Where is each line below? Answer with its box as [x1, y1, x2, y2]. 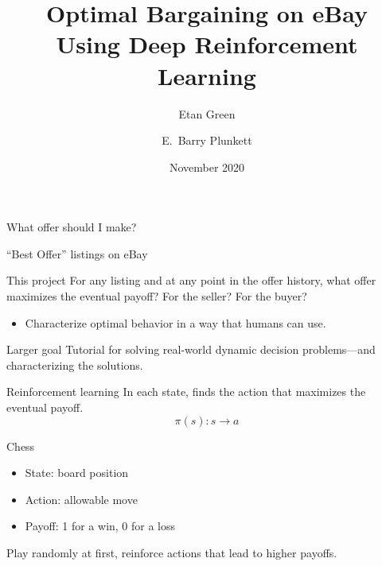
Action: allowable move [25, 490, 138, 507]
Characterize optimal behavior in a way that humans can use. [25, 314, 326, 331]
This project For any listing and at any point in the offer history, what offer [6, 272, 376, 289]
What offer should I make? [6, 219, 137, 235]
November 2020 [169, 158, 245, 175]
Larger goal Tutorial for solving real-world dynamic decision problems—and [6, 341, 376, 358]
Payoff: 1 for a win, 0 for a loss [25, 518, 176, 534]
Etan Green [178, 105, 236, 122]
